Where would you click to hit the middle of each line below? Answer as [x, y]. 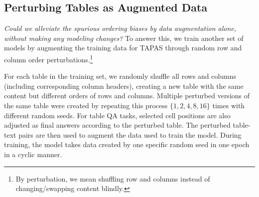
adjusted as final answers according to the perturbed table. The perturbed [117, 125]
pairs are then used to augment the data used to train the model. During [130, 134]
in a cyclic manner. [33, 154]
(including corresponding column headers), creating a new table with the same [124, 86]
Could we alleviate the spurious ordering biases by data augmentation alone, [120, 28]
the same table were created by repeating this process [86, 105]
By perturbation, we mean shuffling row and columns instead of [113, 178]
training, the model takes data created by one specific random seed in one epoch [127, 144]
